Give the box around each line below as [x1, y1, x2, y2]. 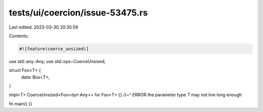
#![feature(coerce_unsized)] [19, 46, 89, 51]
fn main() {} [9, 101, 33, 107]
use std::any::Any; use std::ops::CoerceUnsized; [9, 58, 106, 64]
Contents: [9, 33, 29, 39]
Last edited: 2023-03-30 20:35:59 [9, 24, 78, 30]
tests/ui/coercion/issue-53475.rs [9, 7, 148, 18]
